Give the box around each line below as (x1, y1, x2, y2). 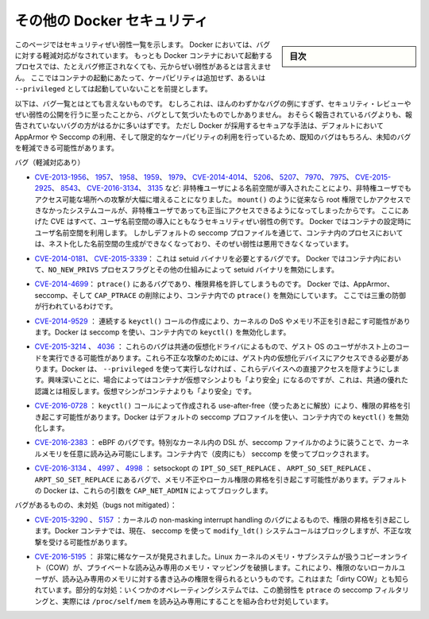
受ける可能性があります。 (48, 537, 132, 547)
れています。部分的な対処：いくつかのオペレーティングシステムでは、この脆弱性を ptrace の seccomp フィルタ (34, 585, 403, 595)
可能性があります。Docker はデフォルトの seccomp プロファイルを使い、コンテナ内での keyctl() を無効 (62, 412, 409, 421)
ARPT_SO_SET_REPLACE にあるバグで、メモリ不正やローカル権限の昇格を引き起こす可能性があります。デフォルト (34, 474, 408, 484)
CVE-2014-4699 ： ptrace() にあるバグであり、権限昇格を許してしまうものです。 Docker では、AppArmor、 (34, 279, 395, 289)
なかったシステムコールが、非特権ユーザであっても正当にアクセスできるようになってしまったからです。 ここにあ (41, 206, 409, 215)
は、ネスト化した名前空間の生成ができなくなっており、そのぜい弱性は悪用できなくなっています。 (34, 239, 354, 249)
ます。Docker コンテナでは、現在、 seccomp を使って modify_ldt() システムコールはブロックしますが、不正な (34, 526, 405, 536)
